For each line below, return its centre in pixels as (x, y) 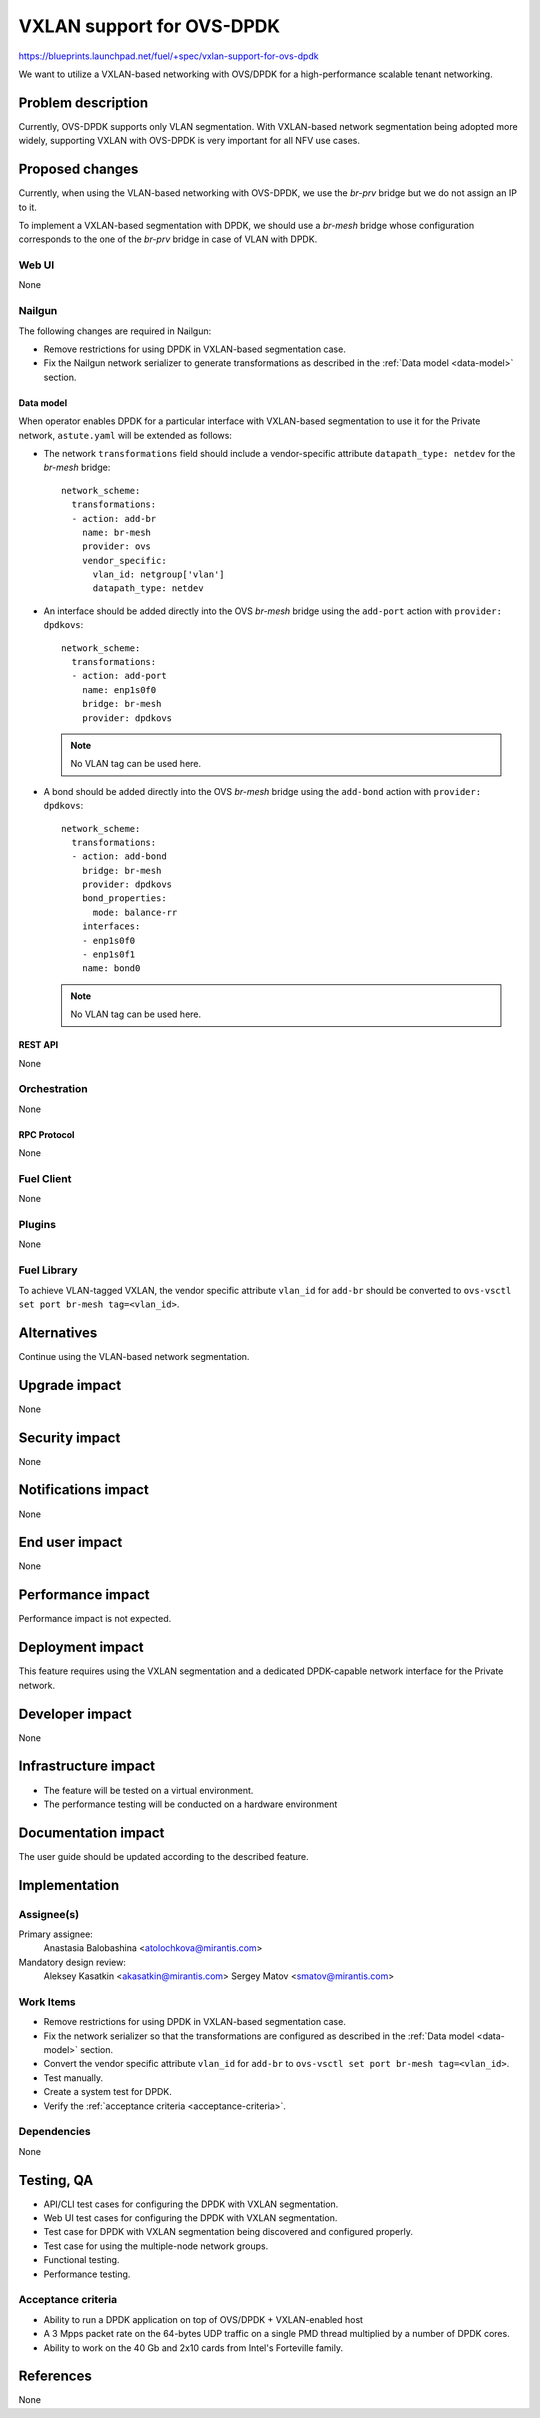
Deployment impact (81, 1647)
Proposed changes (78, 169)
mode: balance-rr (135, 912)
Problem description (83, 102)
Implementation (69, 1885)
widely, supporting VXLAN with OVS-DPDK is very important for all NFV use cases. (189, 141)
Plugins (37, 1225)
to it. (27, 207)
